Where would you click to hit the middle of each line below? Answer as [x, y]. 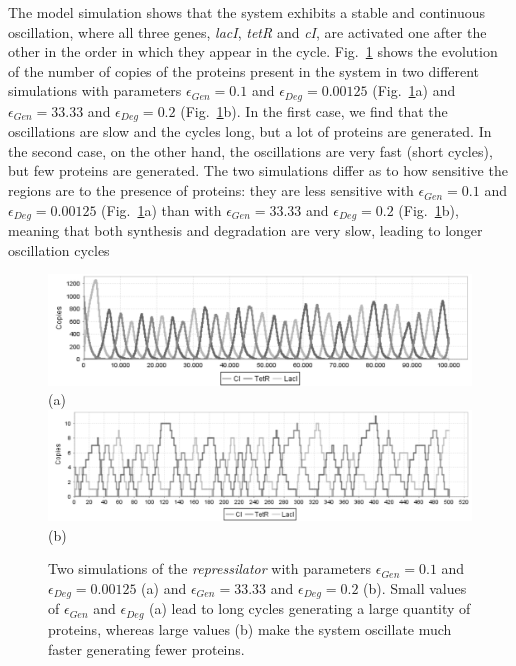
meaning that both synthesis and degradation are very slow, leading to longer [245, 230]
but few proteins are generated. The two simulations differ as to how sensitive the [258, 170]
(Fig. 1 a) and [414, 90]
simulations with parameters [95, 90]
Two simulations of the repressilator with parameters [210, 568]
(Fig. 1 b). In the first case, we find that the [314, 110]
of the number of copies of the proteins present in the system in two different [244, 70]
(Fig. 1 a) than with [161, 209]
